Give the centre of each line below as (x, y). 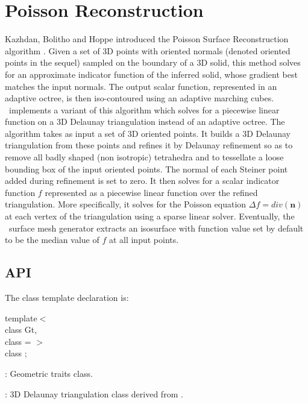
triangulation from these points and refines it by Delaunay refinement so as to (149, 145)
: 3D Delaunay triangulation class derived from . (94, 393)
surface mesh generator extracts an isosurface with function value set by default (156, 228)
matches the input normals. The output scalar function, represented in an (141, 86)
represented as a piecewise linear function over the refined (151, 192)
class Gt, (21, 330)
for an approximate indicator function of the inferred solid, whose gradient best (151, 74)
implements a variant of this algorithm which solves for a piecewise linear (144, 109)
